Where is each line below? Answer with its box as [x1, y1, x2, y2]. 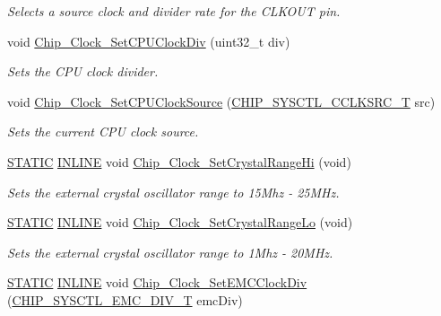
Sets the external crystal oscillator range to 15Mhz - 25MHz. [7, 182, 340, 201]
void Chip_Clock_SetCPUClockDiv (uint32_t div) [7, 31, 290, 50]
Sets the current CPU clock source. [7, 122, 199, 141]
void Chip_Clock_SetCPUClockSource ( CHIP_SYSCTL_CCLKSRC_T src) [7, 92, 436, 110]
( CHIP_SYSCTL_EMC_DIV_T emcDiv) [7, 290, 243, 309]
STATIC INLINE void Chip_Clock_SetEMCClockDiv [7, 273, 307, 292]
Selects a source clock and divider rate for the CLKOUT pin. [7, 2, 341, 20]
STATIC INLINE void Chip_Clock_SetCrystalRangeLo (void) [7, 213, 353, 232]
